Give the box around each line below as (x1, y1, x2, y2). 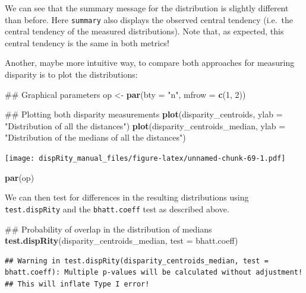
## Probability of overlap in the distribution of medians (5, 222, 212, 235)
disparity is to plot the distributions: (5, 68, 138, 81)
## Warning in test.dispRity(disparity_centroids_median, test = (5, 256, 269, 265)
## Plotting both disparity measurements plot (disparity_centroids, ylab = (5, 108, 283, 120)
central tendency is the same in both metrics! (5, 36, 169, 49)
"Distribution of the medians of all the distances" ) (5, 131, 186, 144)
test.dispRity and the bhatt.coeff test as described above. (5, 202, 229, 215)
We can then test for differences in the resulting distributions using (5, 191, 249, 203)
